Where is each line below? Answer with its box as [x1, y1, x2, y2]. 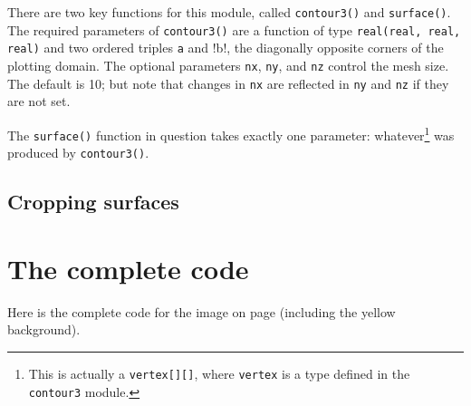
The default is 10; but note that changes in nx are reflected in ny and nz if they [7, 73, 449, 92]
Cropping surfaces [7, 188, 179, 216]
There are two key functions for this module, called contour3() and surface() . [7, 3, 451, 21]
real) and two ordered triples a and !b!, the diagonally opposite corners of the [7, 38, 444, 57]
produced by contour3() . [7, 143, 149, 162]
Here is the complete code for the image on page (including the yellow [7, 302, 396, 321]
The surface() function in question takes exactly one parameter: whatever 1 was [7, 122, 455, 144]
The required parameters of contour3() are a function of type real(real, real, [7, 20, 461, 39]
